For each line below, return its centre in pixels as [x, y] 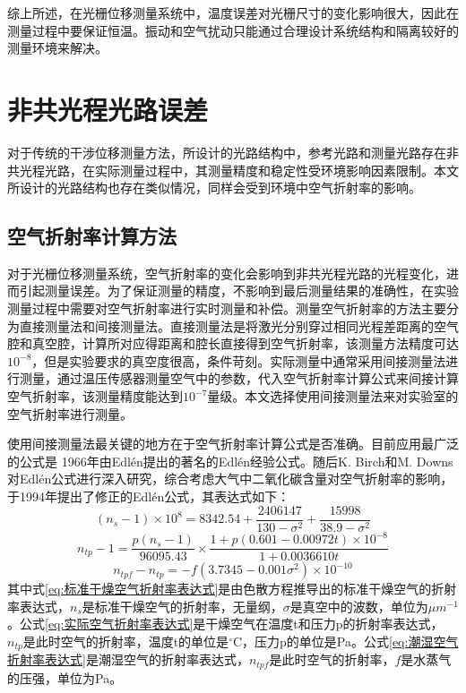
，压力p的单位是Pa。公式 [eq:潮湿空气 [350, 642]
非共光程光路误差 [108, 109]
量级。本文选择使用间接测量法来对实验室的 [333, 396]
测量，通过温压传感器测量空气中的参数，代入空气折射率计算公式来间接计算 [239, 378]
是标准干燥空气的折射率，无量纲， [182, 606]
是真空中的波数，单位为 [359, 606]
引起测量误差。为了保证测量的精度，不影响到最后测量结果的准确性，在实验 [239, 291]
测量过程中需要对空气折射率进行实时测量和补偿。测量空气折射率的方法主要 [227, 308]
